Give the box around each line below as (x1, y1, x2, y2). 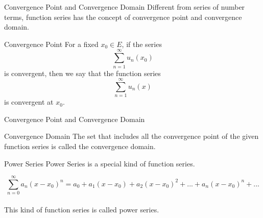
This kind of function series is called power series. (4, 204, 159, 214)
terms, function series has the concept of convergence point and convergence (4, 11, 242, 22)
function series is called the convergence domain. (4, 141, 156, 151)
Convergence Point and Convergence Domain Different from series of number (4, 2, 245, 12)
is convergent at (4, 96, 54, 107)
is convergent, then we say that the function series (4, 67, 161, 78)
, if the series (122, 38, 162, 49)
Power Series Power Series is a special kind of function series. (4, 158, 195, 168)
